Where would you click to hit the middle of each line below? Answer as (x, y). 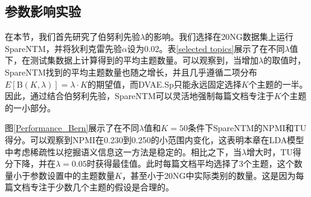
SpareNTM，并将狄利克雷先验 (63, 48)
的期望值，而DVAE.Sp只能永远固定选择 (164, 84)
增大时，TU (270, 151)
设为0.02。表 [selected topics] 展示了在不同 (206, 48)
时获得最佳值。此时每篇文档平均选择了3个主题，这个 (190, 163)
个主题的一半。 (278, 84)
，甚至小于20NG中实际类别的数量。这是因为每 (213, 175)
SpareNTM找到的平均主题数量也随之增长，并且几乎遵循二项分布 (131, 72)
